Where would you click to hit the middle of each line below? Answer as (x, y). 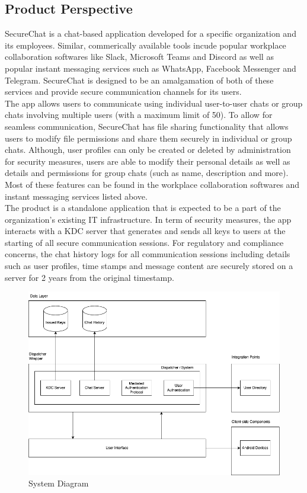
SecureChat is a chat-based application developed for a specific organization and (151, 33)
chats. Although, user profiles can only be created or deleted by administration (148, 150)
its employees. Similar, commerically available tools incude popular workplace (145, 45)
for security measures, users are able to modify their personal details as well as (148, 161)
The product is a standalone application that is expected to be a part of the (143, 208)
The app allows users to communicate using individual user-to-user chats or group (154, 103)
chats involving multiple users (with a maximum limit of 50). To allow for (139, 115)
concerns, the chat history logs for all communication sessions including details (148, 254)
